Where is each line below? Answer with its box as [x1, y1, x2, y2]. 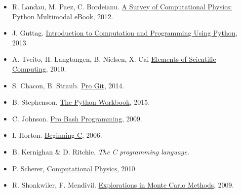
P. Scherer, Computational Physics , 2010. [12, 163, 137, 173]
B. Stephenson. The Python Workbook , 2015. [12, 97, 150, 107]
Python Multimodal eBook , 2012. [12, 11, 114, 21]
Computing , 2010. [12, 63, 66, 74]
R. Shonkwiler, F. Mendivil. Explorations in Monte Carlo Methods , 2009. [12, 180, 234, 190]
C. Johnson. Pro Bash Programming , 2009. [12, 113, 142, 123]
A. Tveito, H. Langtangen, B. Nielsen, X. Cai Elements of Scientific [12, 54, 216, 64]
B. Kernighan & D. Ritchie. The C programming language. [12, 146, 190, 156]
